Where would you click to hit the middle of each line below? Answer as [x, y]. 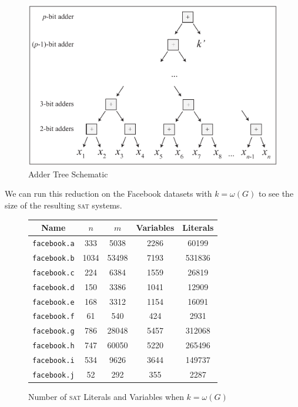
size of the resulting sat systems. [63, 205]
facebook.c [53, 273]
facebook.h [53, 346]
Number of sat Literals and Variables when [106, 397]
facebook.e [53, 302]
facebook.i [53, 361]
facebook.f [53, 317]
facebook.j [53, 376]
